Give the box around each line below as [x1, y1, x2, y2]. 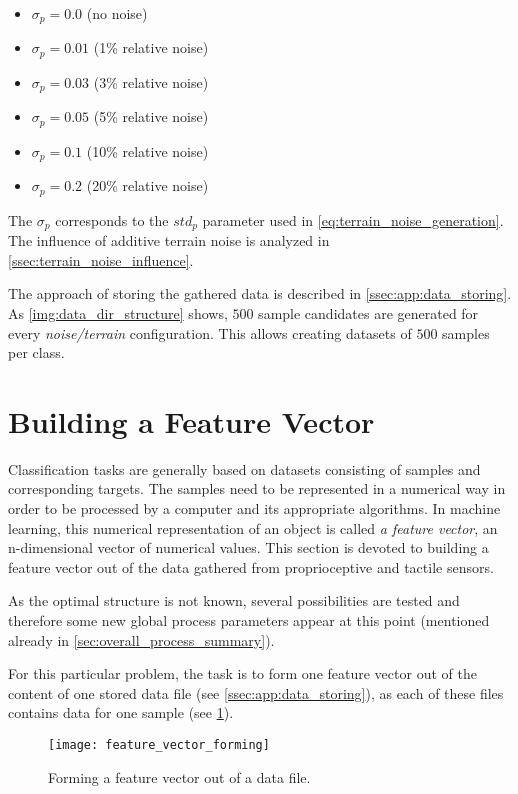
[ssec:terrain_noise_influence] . [8, 249, 194, 270]
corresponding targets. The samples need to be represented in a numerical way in [8, 478, 506, 499]
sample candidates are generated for [258, 302, 479, 323]
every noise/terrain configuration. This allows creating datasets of [8, 322, 412, 343]
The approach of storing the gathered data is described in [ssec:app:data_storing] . [8, 283, 512, 304]
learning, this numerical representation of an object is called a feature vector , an [8, 517, 498, 538]
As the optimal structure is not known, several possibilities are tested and [8, 590, 460, 611]
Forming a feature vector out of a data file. [48, 766, 311, 787]
